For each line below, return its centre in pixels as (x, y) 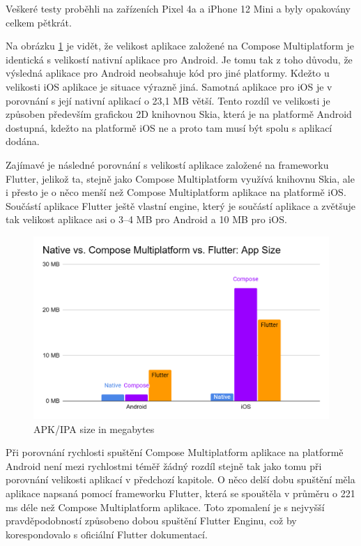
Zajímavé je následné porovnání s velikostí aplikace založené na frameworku (167, 164)
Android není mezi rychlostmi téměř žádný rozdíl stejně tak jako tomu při (164, 465)
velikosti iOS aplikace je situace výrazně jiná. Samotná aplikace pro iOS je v (169, 86)
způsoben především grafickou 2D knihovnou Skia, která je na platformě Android (179, 114)
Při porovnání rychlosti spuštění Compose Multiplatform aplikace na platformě (175, 452)
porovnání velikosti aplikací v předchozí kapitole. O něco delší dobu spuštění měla (180, 479)
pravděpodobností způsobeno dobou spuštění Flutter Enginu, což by (151, 521)
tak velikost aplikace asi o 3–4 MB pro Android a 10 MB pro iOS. (146, 219)
